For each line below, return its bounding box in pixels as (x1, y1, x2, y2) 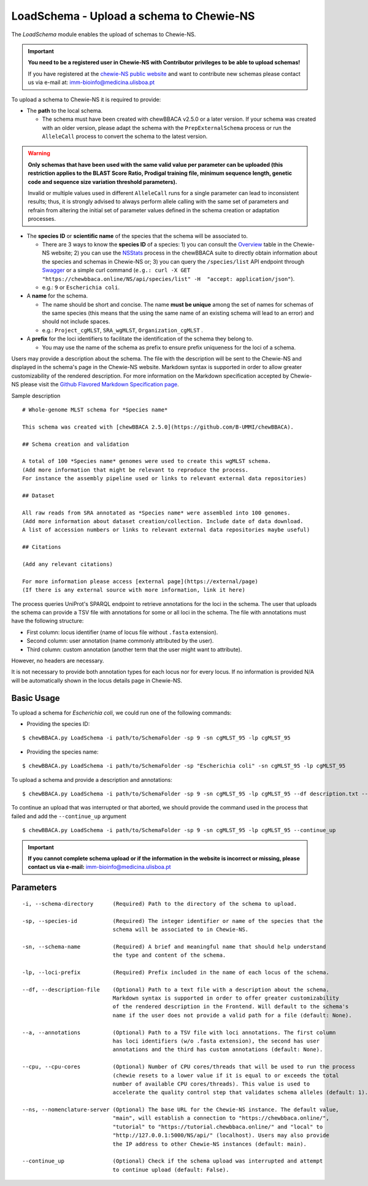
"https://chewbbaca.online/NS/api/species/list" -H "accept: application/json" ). (42, 275, 295, 282)
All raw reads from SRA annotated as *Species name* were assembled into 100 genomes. (22, 509, 291, 516)
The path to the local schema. (26, 107, 103, 114)
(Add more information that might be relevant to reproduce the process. (22, 466, 249, 473)
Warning (28, 150, 50, 157)
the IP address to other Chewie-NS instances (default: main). (112, 1141, 307, 1147)
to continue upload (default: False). (112, 1166, 229, 1173)
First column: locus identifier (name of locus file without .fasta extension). (26, 629, 218, 636)
